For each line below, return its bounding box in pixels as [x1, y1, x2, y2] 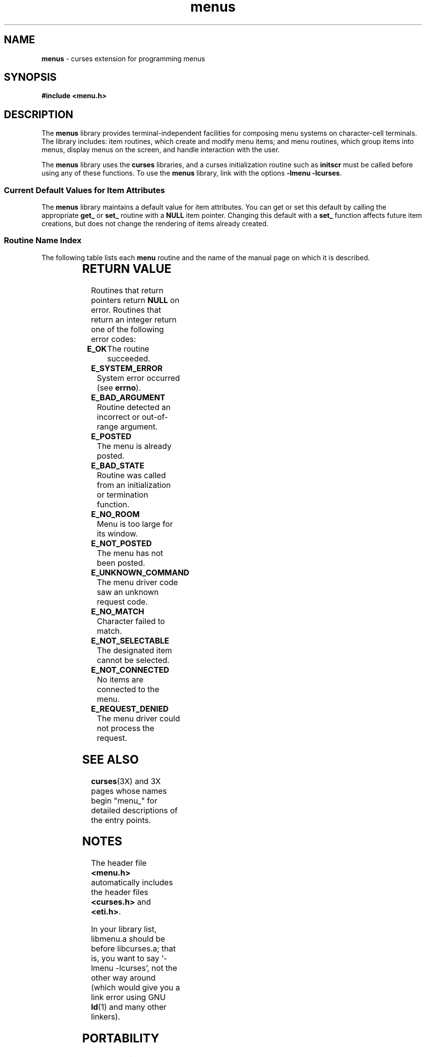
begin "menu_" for [91, 795, 158, 806]
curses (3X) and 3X [91, 776, 161, 786]
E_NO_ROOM [91, 509, 140, 519]
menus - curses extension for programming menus [41, 54, 205, 63]
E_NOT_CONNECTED [91, 664, 169, 675]
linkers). [91, 1012, 121, 1022]
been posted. [97, 557, 145, 568]
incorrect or [97, 412, 140, 422]
